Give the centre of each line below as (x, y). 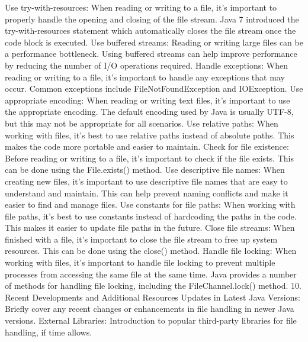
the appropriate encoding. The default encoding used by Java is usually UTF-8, (149, 112)
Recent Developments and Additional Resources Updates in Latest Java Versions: (153, 297)
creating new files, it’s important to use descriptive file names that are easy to (146, 181)
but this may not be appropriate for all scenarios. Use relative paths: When (142, 123)
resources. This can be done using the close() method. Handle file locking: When (151, 251)
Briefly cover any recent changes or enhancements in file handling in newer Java (150, 309)
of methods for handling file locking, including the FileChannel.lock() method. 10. (153, 285)
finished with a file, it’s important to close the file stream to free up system (141, 239)
